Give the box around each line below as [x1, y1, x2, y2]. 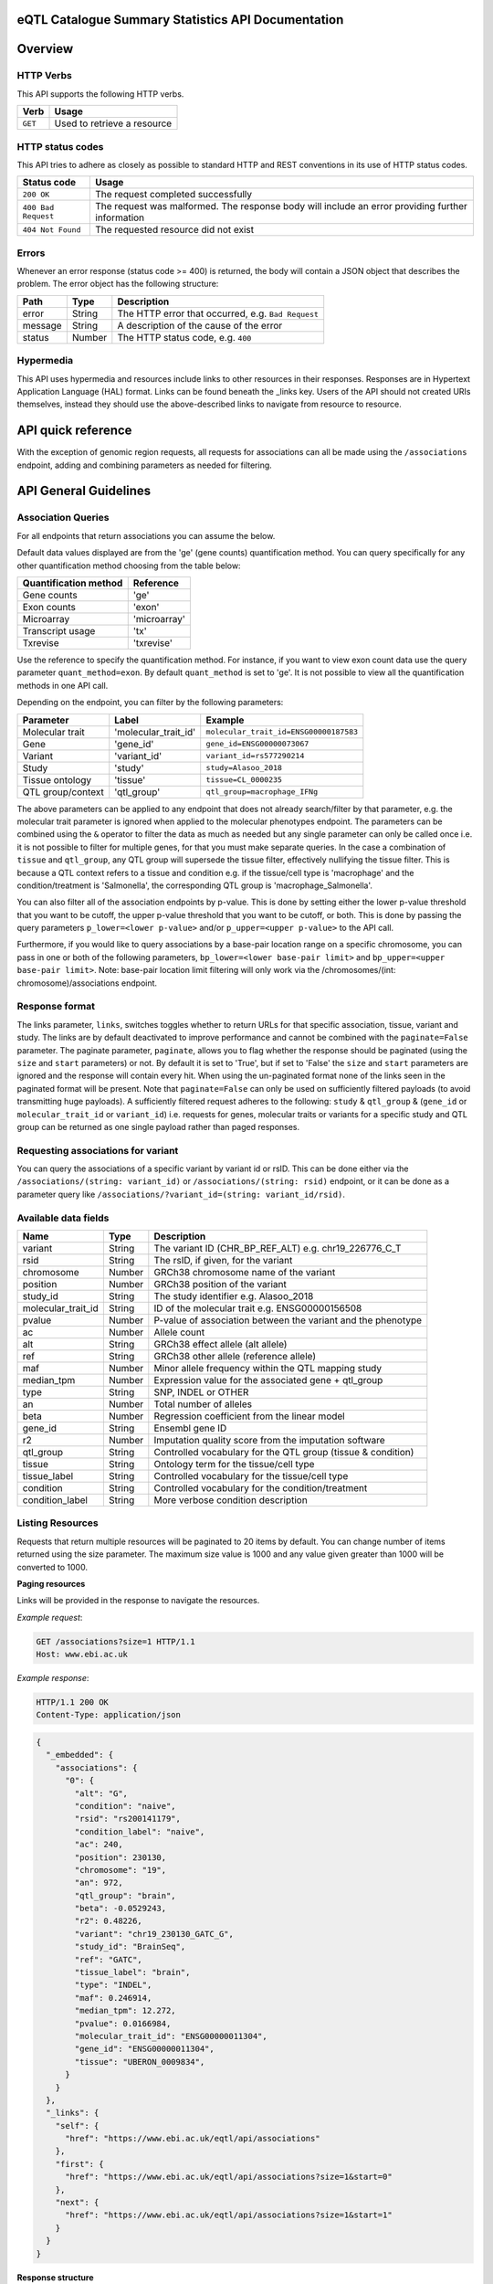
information [95, 211, 145, 224]
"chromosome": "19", [74, 1865, 167, 1875]
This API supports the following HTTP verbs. [16, 88, 184, 100]
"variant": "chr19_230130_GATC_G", [74, 1929, 235, 1939]
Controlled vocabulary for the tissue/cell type [153, 1469, 349, 1482]
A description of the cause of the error [117, 319, 283, 332]
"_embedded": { [46, 1750, 114, 1761]
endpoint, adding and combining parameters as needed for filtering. [16, 460, 273, 471]
